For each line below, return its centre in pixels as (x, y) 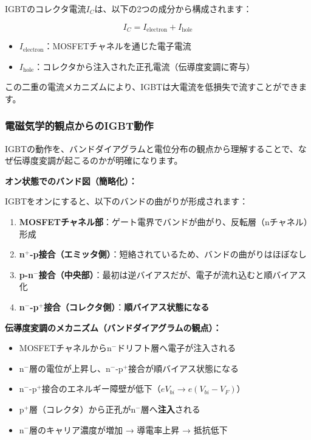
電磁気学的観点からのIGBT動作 (79, 126)
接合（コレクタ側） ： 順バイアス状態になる (126, 306)
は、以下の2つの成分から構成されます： (173, 9)
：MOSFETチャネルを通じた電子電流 (118, 46)
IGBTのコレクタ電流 (46, 9)
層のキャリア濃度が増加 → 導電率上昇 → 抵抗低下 (128, 429)
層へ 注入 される (170, 409)
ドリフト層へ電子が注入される (176, 348)
